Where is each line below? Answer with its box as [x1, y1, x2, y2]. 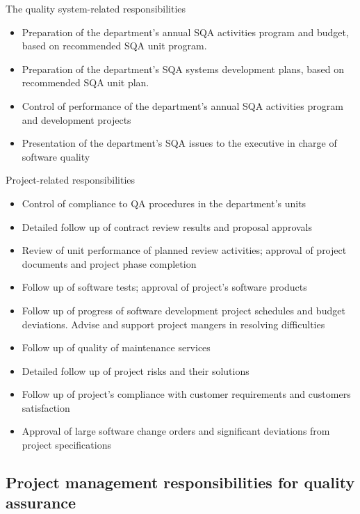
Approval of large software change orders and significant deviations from [22, 424, 330, 438]
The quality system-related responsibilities [6, 1, 186, 15]
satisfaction [22, 400, 70, 415]
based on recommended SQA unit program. [22, 38, 207, 53]
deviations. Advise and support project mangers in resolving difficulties [22, 316, 325, 331]
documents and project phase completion [22, 256, 197, 271]
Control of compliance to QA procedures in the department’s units [22, 195, 306, 210]
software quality [22, 149, 90, 163]
